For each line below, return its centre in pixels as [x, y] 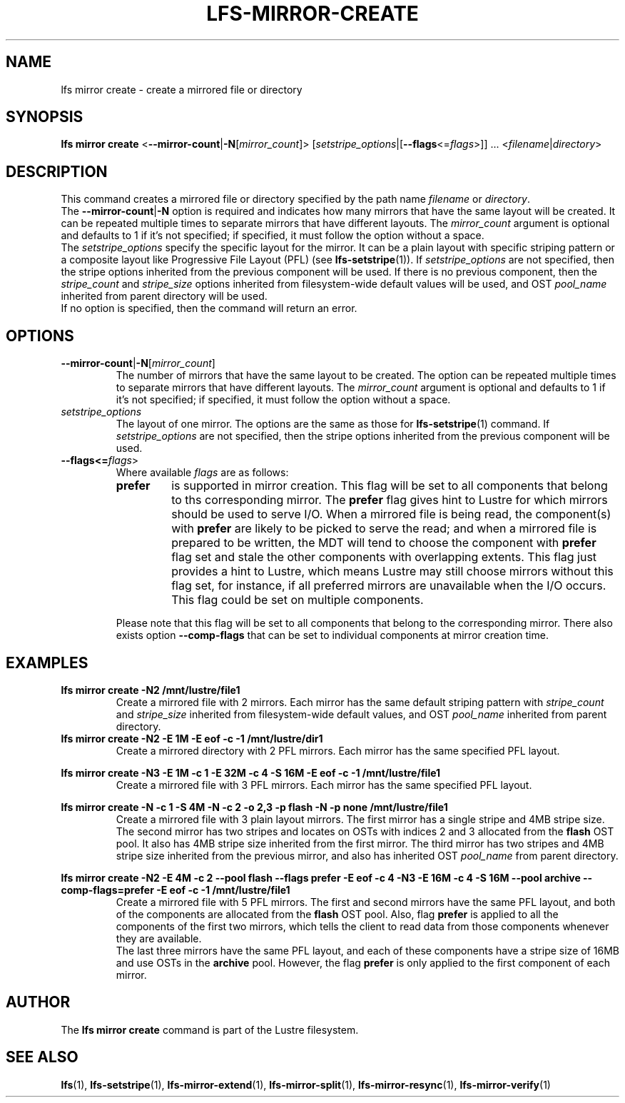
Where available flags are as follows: [202, 473]
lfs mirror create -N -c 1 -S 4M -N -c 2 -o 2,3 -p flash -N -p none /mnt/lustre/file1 [254, 807]
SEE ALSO [42, 1057]
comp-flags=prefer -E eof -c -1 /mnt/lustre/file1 [176, 890]
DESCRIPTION [57, 171]
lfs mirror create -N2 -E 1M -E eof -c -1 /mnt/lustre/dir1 [192, 738]
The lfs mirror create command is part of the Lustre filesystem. [210, 1029]
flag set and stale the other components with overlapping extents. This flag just [384, 557]
